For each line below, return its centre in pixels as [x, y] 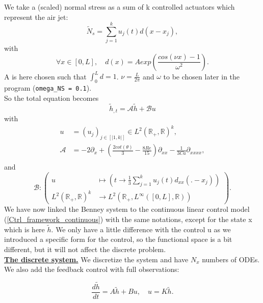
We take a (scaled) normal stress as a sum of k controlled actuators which [120, 7]
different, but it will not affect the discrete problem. [85, 249]
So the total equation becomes [51, 98]
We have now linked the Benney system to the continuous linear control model [127, 209]
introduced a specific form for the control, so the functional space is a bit [118, 239]
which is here [24, 229]
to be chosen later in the [202, 76]
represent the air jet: [36, 17]
